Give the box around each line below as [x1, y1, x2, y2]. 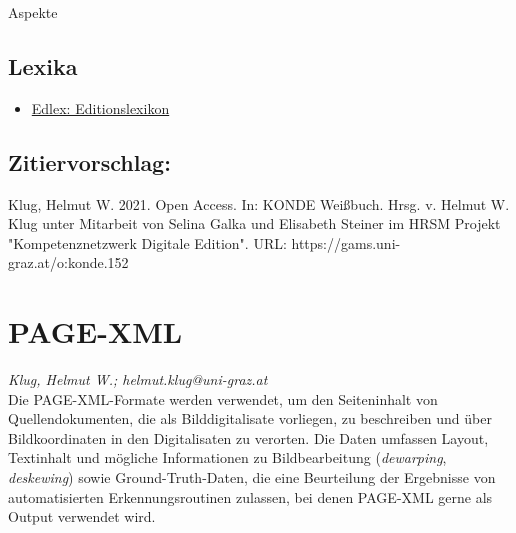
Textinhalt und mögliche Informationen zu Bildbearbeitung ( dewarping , [8, 447, 447, 468]
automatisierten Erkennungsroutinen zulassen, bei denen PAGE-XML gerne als [8, 486, 493, 507]
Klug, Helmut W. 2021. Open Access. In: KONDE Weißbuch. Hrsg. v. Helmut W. [8, 193, 510, 214]
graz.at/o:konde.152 [8, 252, 129, 273]
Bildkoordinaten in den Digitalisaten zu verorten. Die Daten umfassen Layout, [8, 427, 489, 448]
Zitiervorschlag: [8, 146, 171, 177]
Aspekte [8, 2, 58, 22]
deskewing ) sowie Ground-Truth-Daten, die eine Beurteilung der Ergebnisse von [8, 467, 496, 488]
